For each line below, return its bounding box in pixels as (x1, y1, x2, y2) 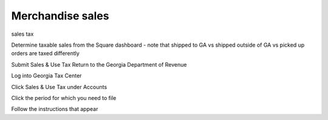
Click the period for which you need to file (11, 94, 117, 101)
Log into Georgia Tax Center (11, 72, 82, 79)
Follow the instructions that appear (11, 105, 98, 113)
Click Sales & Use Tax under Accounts (11, 83, 108, 90)
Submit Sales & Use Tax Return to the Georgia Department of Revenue (11, 61, 187, 68)
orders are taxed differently (11, 50, 80, 57)
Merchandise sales (11, 9, 109, 22)
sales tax (11, 30, 34, 38)
